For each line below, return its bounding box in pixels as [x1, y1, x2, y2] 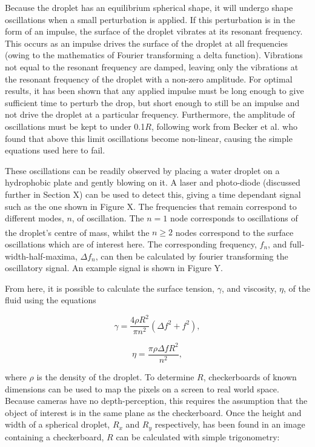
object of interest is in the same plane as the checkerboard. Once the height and [5, 406, 302, 418]
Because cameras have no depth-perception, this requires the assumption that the [5, 394, 308, 407]
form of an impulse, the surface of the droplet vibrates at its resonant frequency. [5, 25, 303, 38]
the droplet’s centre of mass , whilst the [5, 226, 150, 238]
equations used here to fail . [5, 144, 105, 156]
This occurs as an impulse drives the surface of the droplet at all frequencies [5, 36, 288, 49]
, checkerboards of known [203, 371, 297, 383]
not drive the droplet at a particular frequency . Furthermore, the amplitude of [5, 108, 295, 121]
